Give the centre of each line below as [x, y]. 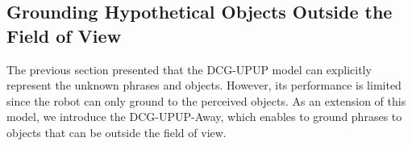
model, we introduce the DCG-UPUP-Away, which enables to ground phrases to [204, 117]
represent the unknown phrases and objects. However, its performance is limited [204, 85]
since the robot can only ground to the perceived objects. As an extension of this [206, 100]
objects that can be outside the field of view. [117, 132]
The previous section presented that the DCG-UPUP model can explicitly [189, 69]
